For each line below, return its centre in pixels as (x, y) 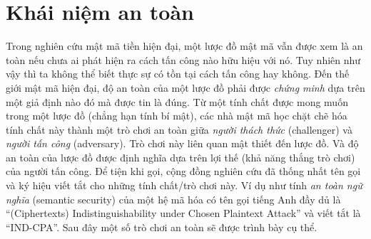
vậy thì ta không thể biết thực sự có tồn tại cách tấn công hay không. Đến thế (178, 74)
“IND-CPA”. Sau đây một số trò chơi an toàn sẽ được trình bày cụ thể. (162, 227)
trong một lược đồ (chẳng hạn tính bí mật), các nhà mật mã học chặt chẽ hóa (177, 116)
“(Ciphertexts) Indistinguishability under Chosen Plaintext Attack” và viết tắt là (183, 213)
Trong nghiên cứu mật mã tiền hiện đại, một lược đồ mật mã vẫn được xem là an (184, 46)
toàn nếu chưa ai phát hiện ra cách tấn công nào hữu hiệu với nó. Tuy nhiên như (183, 59)
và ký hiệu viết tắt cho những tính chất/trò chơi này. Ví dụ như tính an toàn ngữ (184, 185)
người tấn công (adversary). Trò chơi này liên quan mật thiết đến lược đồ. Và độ (182, 143)
